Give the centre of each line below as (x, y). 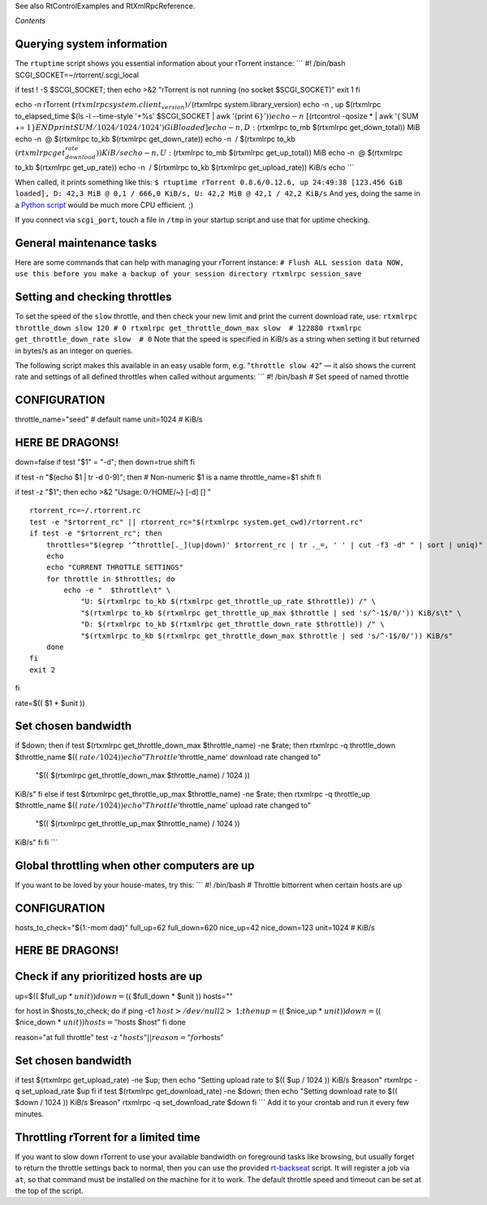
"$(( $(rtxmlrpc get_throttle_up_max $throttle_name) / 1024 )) (138, 824)
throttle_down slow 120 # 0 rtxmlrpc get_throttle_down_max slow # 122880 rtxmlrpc (188, 328)
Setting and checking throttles (93, 297)
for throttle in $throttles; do (110, 579)
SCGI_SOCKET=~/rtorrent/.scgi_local (77, 75)
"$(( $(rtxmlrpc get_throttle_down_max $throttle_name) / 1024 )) (143, 775)
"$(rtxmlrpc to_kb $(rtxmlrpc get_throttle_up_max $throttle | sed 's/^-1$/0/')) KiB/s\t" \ (271, 613)
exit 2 (43, 670)
